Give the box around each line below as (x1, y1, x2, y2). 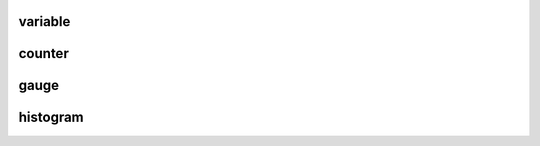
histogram (18, 109, 84, 126)
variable (18, 13, 71, 30)
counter (18, 45, 69, 62)
